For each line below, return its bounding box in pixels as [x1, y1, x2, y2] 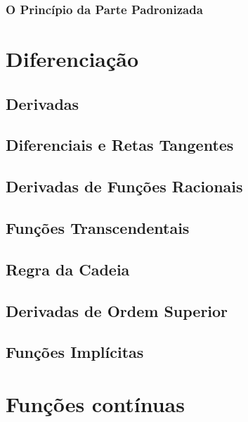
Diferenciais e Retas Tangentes [6, 134, 234, 156]
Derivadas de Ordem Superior [6, 299, 228, 321]
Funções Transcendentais [6, 216, 190, 238]
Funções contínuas [6, 389, 185, 418]
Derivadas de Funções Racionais [6, 175, 243, 197]
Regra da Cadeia [6, 258, 130, 280]
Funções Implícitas [6, 341, 144, 363]
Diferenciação [6, 44, 139, 73]
